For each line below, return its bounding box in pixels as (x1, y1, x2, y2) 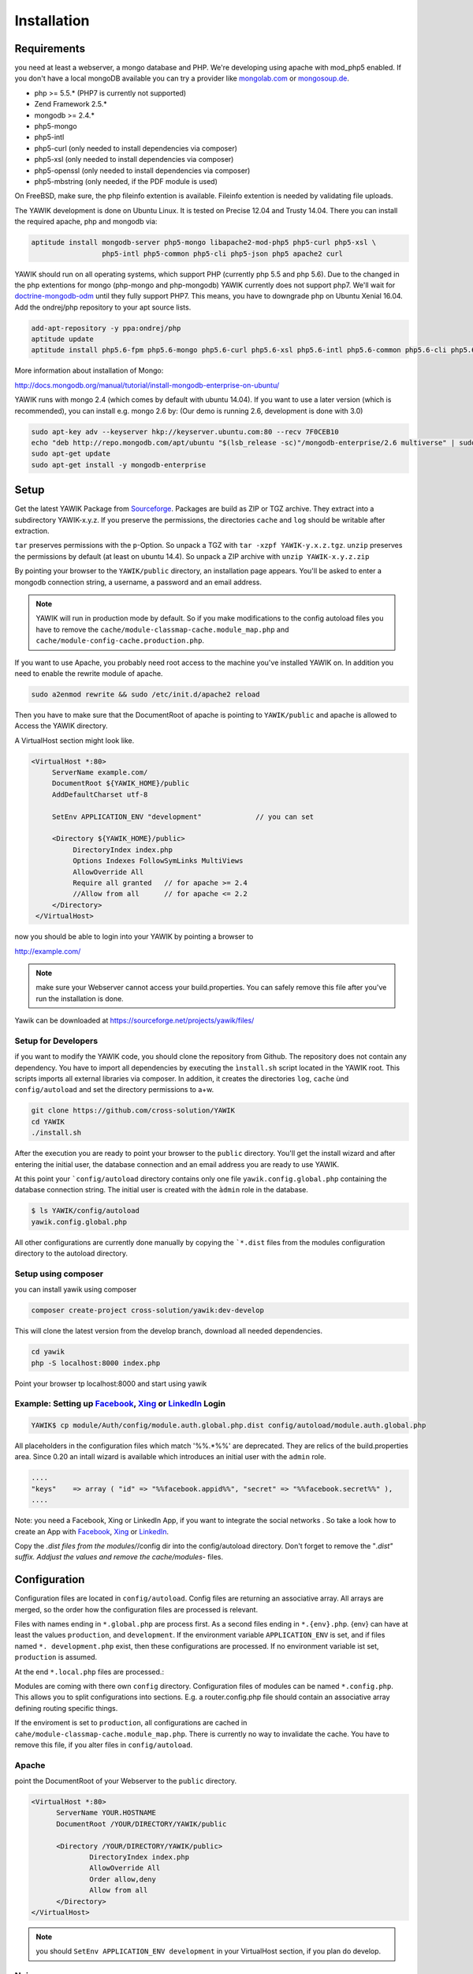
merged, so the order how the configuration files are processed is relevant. (14, 1604, 259, 1614)
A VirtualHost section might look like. (14, 735, 135, 745)
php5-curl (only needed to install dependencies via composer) (34, 143, 238, 153)
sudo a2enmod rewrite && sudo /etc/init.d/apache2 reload (31, 689, 260, 699)
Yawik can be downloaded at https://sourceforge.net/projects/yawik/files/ (14, 1015, 255, 1026)
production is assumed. (14, 1653, 98, 1662)
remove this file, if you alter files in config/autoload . (14, 1739, 193, 1749)
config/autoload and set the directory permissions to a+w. (14, 1085, 214, 1094)
